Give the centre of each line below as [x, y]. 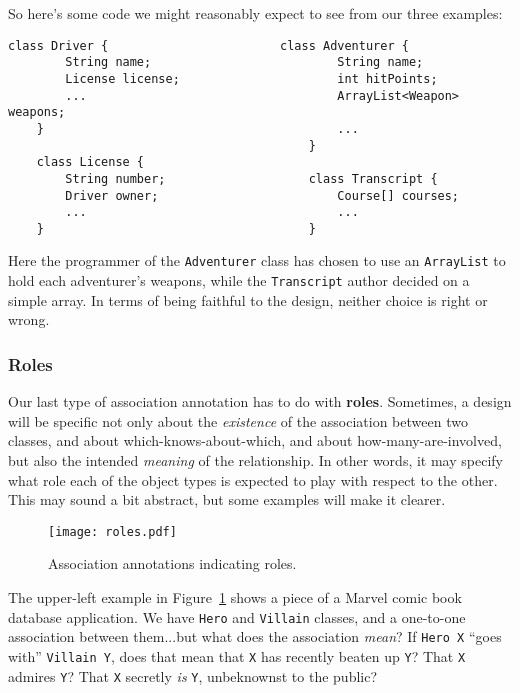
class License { [90, 162]
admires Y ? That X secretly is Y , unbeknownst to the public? [193, 675]
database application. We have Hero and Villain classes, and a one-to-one [237, 616]
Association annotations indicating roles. [172, 563]
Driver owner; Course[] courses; [262, 195]
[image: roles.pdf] [112, 531]
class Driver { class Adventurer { [208, 45]
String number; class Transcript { [251, 178]
